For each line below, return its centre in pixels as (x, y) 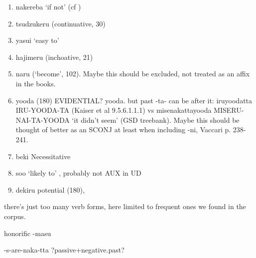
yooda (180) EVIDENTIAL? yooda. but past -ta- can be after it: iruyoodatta (134, 100)
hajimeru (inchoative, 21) (54, 57)
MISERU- (229, 110)
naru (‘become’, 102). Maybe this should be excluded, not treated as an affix (133, 74)
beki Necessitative (43, 156)
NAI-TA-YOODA (43, 120)
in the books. (36, 83)
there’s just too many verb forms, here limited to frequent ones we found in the (125, 206)
